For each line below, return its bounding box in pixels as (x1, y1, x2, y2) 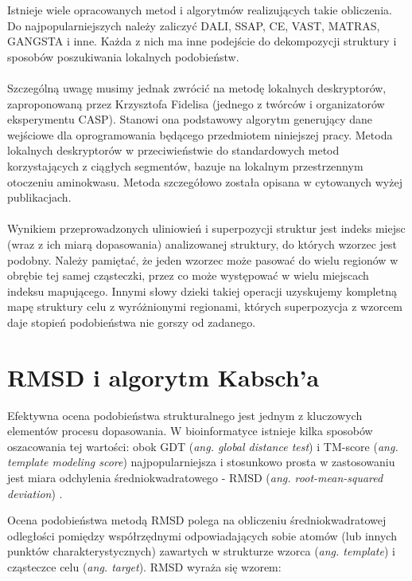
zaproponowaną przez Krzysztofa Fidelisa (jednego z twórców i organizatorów (7, 95, 385, 112)
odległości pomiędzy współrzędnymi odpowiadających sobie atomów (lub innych (7, 527, 397, 544)
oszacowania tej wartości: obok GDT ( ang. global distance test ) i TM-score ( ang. (7, 438, 398, 454)
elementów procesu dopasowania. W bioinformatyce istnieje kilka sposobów (7, 422, 373, 439)
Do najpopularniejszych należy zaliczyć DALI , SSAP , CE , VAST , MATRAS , (7, 17, 380, 33)
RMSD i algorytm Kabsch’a (7, 360, 320, 393)
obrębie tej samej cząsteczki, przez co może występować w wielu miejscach (7, 267, 369, 284)
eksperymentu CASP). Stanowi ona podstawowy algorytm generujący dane (7, 111, 372, 128)
